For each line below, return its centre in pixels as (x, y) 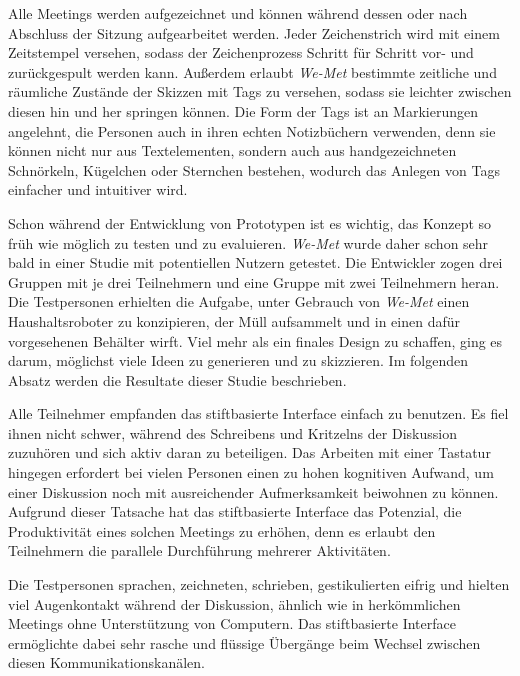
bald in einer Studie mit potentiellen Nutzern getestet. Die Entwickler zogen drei (255, 262)
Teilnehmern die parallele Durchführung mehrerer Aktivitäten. (199, 550)
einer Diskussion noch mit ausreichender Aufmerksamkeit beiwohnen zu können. (253, 491)
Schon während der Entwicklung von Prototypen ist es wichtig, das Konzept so (250, 222)
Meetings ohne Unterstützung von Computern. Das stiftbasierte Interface (232, 623)
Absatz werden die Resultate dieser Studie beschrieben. (177, 379)
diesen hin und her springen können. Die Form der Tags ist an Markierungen (243, 110)
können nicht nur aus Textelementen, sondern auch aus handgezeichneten (232, 150)
